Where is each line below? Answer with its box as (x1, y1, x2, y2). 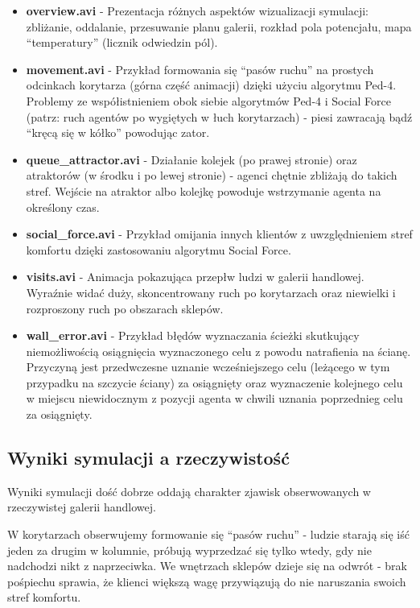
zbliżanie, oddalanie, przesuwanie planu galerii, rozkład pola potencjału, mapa (26, 18, 412, 35)
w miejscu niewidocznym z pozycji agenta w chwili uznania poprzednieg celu (26, 390, 403, 407)
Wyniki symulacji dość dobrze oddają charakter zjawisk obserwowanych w (7, 482, 371, 499)
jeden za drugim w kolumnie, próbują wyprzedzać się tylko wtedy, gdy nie (7, 541, 372, 558)
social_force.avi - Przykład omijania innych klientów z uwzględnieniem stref (26, 225, 413, 242)
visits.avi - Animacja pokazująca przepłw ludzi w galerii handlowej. (26, 268, 364, 285)
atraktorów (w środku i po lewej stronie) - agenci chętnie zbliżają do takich (26, 167, 397, 184)
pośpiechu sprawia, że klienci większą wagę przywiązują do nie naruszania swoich (7, 573, 406, 589)
